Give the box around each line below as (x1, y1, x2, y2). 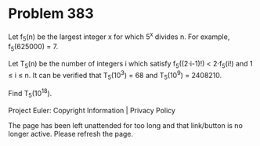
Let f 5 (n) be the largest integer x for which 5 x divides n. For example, (8, 30, 230, 43)
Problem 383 (8, 5, 94, 23)
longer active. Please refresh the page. (8, 129, 134, 138)
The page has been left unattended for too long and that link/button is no (8, 120, 243, 130)
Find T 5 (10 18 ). (8, 87, 52, 100)
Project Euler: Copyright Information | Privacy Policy (8, 105, 176, 115)
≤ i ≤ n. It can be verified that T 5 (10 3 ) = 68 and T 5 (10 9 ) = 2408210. (8, 69, 222, 82)
